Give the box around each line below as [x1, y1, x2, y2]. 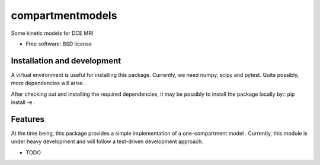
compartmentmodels [11, 9, 117, 22]
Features [11, 114, 44, 124]
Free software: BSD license [25, 40, 92, 47]
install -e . [11, 99, 36, 106]
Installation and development [11, 56, 121, 66]
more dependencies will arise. [11, 80, 85, 87]
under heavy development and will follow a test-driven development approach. [11, 138, 204, 145]
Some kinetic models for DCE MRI [11, 30, 94, 37]
